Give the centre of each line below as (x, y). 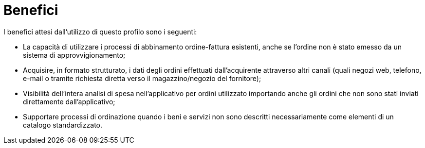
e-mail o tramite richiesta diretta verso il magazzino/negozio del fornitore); (142, 78)
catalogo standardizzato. (63, 125)
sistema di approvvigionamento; (74, 55)
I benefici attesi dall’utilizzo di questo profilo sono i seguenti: (100, 32)
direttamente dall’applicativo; (69, 101)
